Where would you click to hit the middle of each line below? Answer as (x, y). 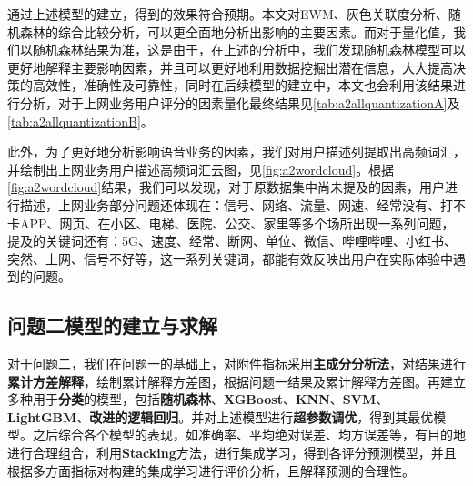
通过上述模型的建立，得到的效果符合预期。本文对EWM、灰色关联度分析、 (228, 14)
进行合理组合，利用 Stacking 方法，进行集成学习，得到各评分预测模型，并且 (232, 453)
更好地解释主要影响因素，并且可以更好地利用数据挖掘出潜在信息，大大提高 (230, 67)
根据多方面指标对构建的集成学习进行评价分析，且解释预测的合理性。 (211, 470)
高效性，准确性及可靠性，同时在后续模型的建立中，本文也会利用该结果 (242, 85)
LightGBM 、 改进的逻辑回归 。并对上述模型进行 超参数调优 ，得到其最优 (221, 416)
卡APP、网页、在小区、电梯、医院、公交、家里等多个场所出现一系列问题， (231, 223)
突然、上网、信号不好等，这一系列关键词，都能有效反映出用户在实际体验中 (230, 258)
